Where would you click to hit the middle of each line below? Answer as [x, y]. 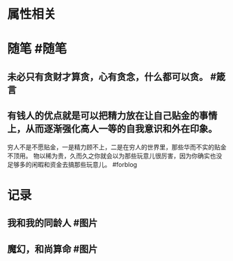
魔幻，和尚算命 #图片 [53, 249]
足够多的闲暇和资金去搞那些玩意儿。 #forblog [72, 164]
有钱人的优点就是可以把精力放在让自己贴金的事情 [112, 116]
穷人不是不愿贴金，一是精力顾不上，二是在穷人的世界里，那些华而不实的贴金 [117, 147]
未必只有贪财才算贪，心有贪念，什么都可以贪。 [108, 76]
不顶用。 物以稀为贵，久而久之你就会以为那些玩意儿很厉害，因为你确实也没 [115, 156]
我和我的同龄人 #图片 [53, 223]
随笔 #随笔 [37, 49]
